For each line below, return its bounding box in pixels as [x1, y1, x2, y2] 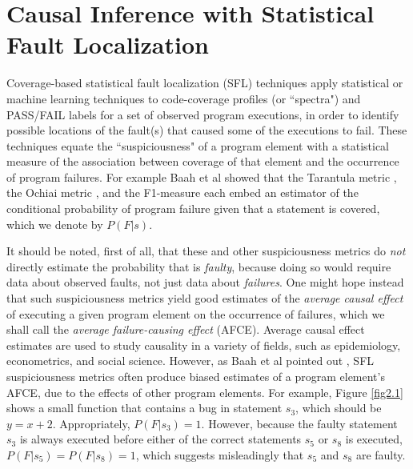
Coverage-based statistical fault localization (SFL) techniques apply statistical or [6, 74, 403, 91]
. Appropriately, [52, 415, 130, 431]
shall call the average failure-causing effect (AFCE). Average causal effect [6, 321, 365, 338]
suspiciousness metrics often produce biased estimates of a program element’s [6, 368, 385, 384]
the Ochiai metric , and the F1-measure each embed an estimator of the [6, 184, 359, 201]
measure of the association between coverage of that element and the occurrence [6, 153, 399, 170]
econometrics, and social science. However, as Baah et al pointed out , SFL [6, 352, 375, 369]
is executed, [345, 431, 403, 447]
